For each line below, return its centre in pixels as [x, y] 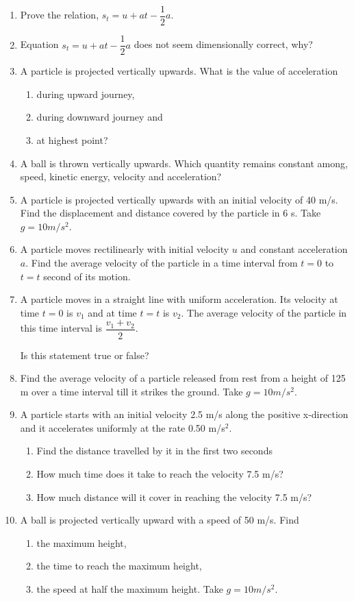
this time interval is [61, 328]
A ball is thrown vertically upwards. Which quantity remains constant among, [184, 163]
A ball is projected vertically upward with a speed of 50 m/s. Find [160, 520]
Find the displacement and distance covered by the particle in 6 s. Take [170, 213]
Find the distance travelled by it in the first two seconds [154, 451]
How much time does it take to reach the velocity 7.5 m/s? [160, 474]
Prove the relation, [60, 15]
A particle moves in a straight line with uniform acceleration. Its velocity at [179, 299]
